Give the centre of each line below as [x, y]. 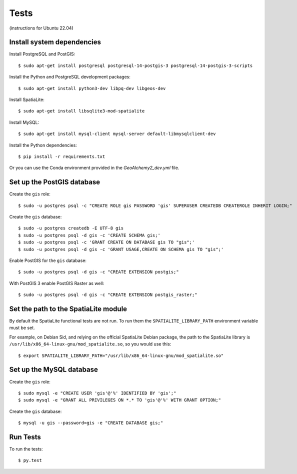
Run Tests [25, 437]
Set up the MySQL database [54, 370]
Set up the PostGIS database [54, 182]
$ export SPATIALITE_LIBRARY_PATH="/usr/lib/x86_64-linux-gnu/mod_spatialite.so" [121, 355]
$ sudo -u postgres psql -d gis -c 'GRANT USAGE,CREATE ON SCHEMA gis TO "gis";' [121, 249]
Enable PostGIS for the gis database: [48, 260]
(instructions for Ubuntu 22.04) [41, 28]
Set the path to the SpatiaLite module [68, 309]
